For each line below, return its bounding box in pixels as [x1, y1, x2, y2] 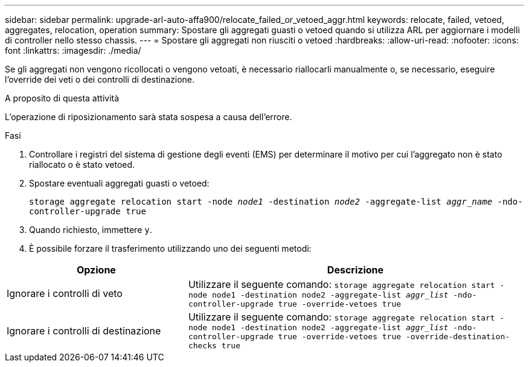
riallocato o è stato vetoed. [29, 159, 135, 170]
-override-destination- [405, 332, 510, 341]
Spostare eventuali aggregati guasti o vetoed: [29, 178, 210, 188]
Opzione [76, 264, 116, 276]
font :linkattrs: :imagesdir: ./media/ [5, 45, 141, 56]
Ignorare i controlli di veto [7, 287, 123, 299]
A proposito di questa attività [5, 93, 120, 103]
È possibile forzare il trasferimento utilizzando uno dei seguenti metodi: [29, 243, 312, 254]
